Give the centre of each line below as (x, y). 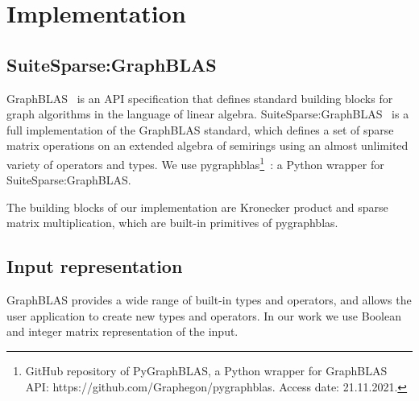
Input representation (95, 266)
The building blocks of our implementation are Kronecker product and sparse (197, 207)
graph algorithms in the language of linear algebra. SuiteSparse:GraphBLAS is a (208, 114)
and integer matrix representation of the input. (122, 331)
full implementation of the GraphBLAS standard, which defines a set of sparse (200, 129)
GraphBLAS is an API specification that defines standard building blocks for (200, 98)
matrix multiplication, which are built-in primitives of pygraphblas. (172, 223)
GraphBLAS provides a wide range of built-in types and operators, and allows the (209, 300)
